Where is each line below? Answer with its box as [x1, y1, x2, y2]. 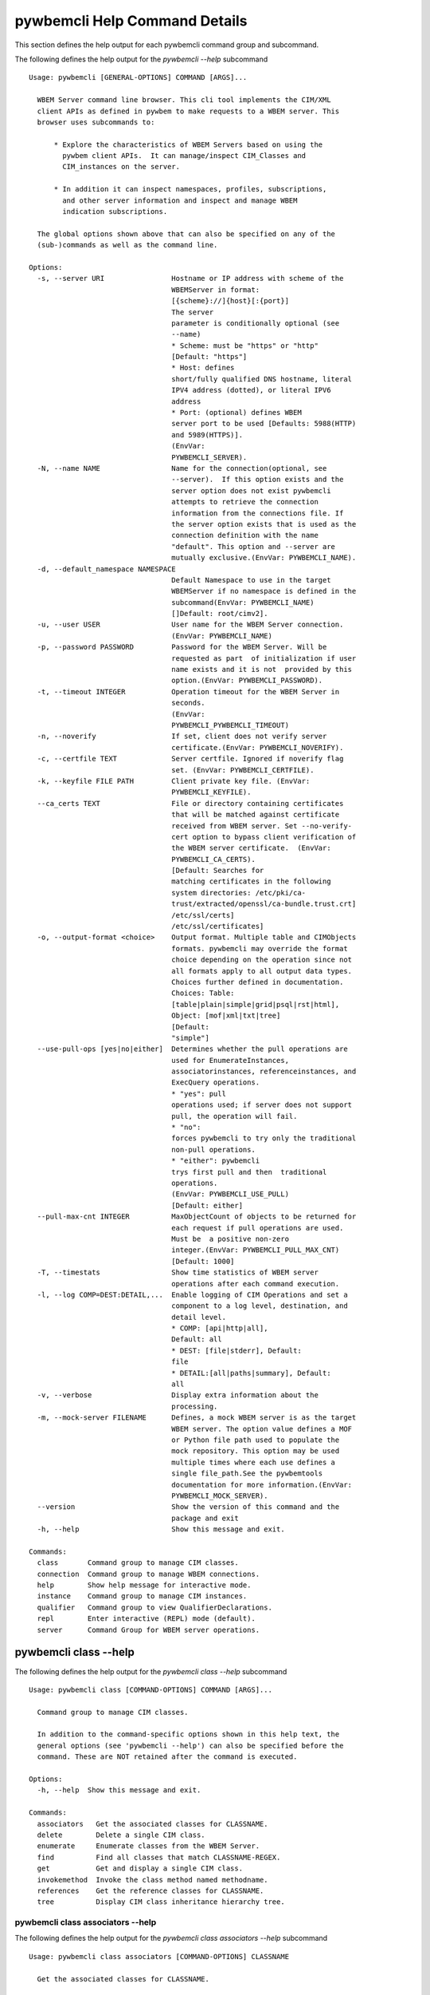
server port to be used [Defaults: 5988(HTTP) [171, 419, 357, 429]
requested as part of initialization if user [171, 654, 357, 662]
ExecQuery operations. [171, 1078, 260, 1087]
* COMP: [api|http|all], [171, 1324, 268, 1333]
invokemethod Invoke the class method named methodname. [37, 1875, 268, 1884]
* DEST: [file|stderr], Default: [171, 1345, 302, 1355]
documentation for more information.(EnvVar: [171, 1480, 353, 1489]
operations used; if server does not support [171, 1100, 353, 1109]
